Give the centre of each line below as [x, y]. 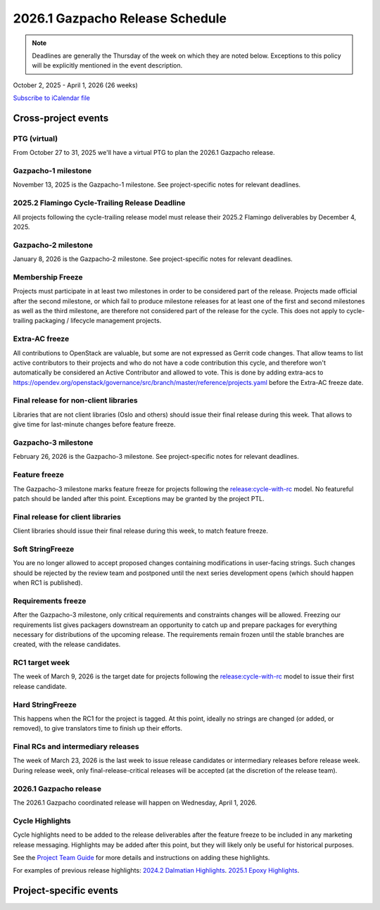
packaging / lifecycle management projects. [98, 321]
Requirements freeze [50, 600]
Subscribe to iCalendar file [52, 98]
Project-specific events [66, 891]
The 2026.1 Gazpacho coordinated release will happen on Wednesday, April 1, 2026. [135, 803]
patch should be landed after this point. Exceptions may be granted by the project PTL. [139, 498]
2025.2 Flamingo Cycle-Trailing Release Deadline [99, 203]
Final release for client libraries [67, 517]
